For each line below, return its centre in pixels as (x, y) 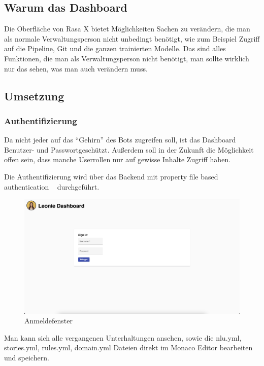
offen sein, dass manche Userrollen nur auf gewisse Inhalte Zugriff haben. (118, 159)
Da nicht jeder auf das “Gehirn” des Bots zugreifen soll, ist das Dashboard (120, 140)
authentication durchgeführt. (52, 186)
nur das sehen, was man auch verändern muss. (76, 68)
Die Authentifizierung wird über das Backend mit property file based (111, 176)
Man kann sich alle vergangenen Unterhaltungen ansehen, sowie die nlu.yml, (123, 337)
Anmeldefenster (49, 321)
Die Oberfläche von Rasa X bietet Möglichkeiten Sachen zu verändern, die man (127, 29)
